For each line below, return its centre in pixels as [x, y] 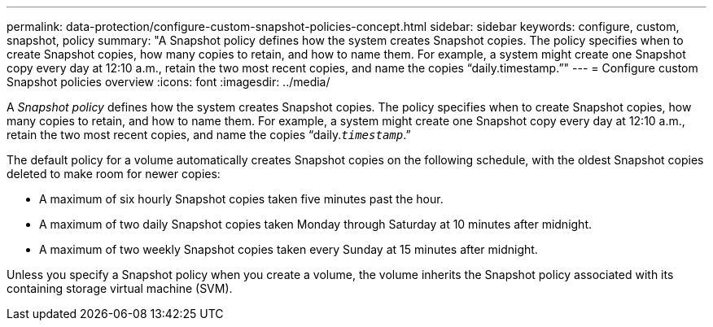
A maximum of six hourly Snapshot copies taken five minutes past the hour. [241, 199]
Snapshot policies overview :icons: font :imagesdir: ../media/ [168, 82]
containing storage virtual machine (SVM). [120, 288]
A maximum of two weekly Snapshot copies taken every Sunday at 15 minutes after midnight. [289, 249]
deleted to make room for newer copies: [114, 174]
